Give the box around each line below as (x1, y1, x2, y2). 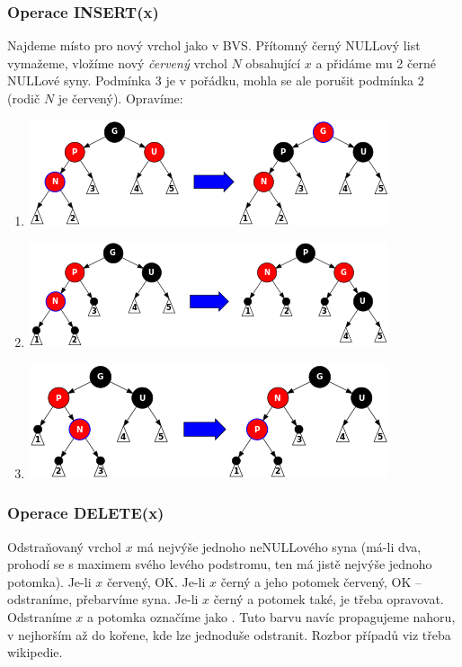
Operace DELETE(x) (7, 502, 164, 524)
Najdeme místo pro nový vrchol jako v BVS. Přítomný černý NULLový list (7, 36, 421, 55)
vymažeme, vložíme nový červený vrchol (7, 53, 227, 72)
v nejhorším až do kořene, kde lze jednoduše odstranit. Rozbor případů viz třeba (7, 625, 451, 644)
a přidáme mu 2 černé (315, 53, 436, 72)
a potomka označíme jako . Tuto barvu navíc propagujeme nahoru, (87, 607, 456, 626)
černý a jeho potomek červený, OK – (220, 572, 422, 591)
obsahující (245, 53, 301, 72)
